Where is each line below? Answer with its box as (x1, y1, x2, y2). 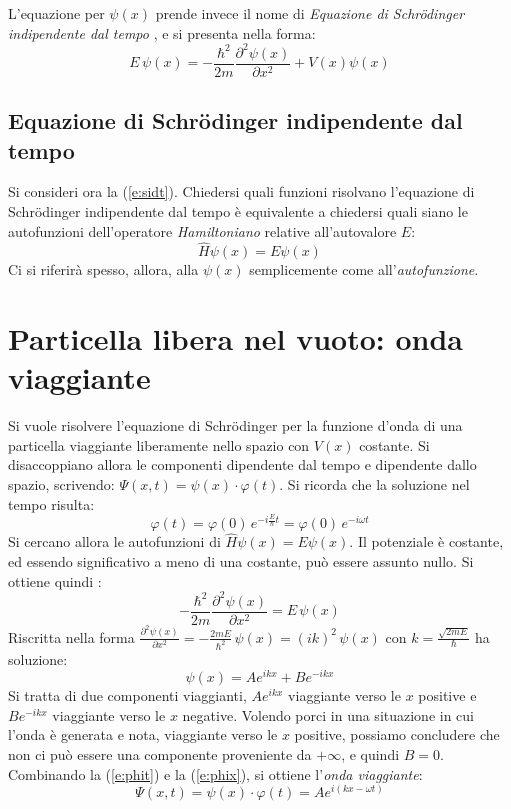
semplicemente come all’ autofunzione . (249, 259, 479, 280)
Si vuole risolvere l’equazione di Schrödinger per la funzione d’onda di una (8, 415, 463, 436)
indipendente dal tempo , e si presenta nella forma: (8, 22, 316, 43)
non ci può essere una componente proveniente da (8, 743, 312, 764)
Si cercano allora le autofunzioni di (8, 531, 221, 552)
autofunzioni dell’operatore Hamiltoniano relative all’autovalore (8, 220, 397, 241)
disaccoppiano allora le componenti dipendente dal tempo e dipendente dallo (8, 454, 477, 475)
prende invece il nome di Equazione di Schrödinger (155, 3, 465, 23)
